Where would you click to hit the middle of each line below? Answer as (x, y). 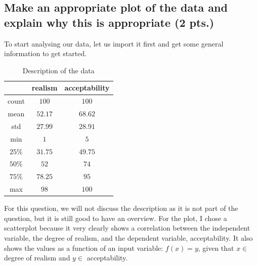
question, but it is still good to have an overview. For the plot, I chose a (116, 218)
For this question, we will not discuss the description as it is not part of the (121, 208)
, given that (216, 248)
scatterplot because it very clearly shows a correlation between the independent (127, 228)
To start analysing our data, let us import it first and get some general (114, 43)
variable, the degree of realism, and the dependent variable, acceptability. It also (128, 238)
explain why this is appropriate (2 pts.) (109, 22)
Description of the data (58, 70)
